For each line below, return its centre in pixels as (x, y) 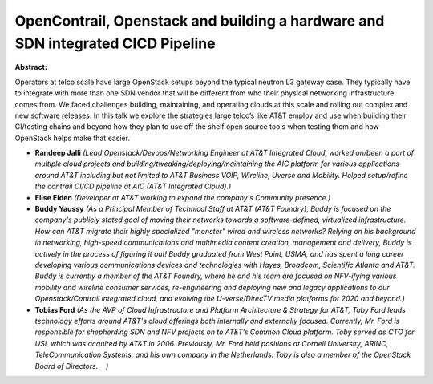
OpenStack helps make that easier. (72, 138)
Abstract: (31, 67)
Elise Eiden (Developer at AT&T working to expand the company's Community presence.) (183, 197)
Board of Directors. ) (72, 366)
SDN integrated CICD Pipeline (115, 43)
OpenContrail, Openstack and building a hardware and (200, 21)
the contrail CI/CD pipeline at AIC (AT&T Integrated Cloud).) (133, 186)
